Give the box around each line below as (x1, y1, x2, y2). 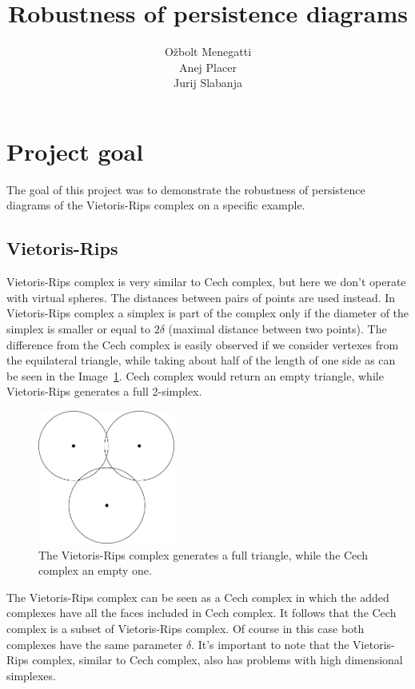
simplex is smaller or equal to (6, 321, 150, 337)
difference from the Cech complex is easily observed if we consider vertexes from (6, 336, 399, 352)
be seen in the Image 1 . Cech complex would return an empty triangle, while (6, 367, 384, 384)
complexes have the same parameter (6, 635, 183, 652)
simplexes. (6, 667, 56, 683)
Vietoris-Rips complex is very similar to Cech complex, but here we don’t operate (6, 273, 406, 290)
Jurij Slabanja (174, 74, 242, 91)
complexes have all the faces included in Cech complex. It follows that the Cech (6, 604, 397, 621)
